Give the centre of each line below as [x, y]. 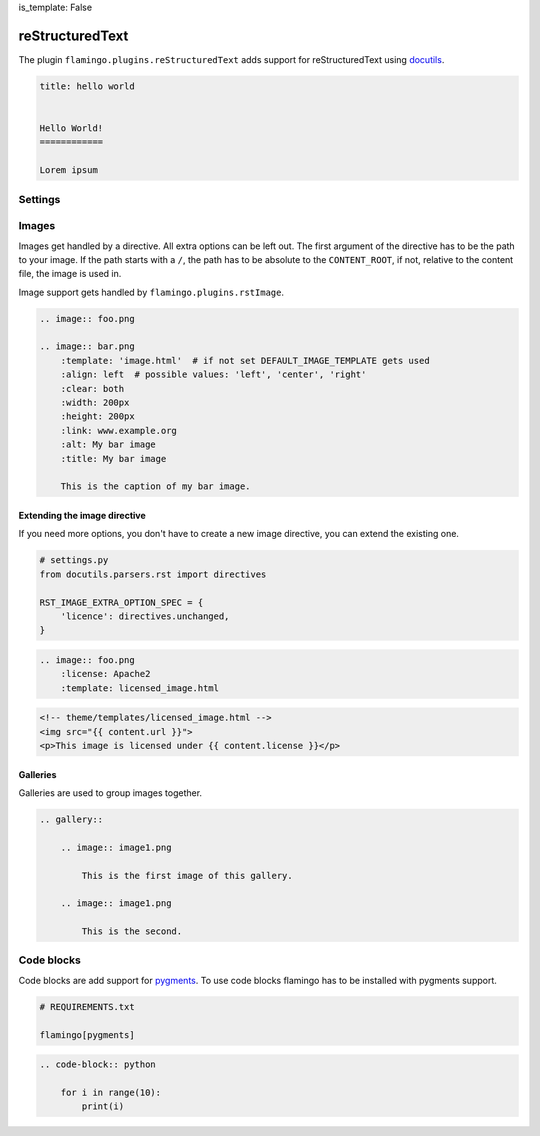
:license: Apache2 [105, 674]
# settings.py [74, 560]
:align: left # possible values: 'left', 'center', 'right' [213, 374]
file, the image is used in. [70, 274]
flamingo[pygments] [87, 1034]
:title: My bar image [113, 458]
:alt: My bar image [108, 444]
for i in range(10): [111, 1092]
